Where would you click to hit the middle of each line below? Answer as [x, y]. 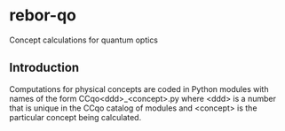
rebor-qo [43, 15]
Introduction [44, 68]
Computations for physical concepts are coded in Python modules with [139, 89]
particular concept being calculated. [75, 117]
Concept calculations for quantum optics [83, 40]
